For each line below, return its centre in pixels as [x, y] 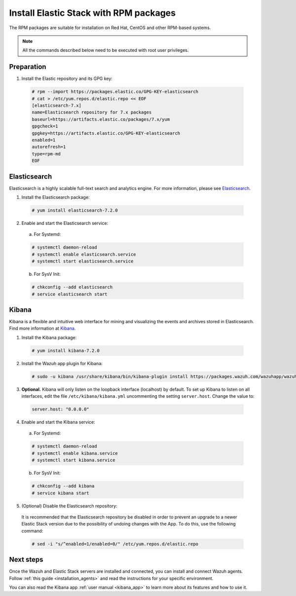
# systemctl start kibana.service [74, 460]
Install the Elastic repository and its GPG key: [67, 78]
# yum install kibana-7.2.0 [66, 351]
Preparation [28, 67]
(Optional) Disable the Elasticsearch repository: [70, 506]
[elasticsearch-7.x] [56, 105]
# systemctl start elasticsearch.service [83, 261]
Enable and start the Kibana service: [58, 422]
